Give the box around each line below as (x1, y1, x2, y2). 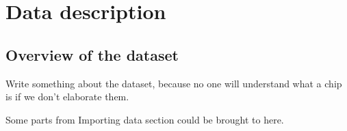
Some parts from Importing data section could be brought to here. (5, 112, 284, 126)
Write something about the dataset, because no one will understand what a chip (5, 76, 342, 90)
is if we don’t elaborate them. (5, 89, 129, 104)
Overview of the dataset (5, 44, 179, 65)
